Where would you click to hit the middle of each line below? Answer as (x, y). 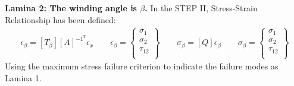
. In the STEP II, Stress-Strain (201, 8)
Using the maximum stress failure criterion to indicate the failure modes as (142, 66)
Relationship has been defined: (60, 19)
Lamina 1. (23, 77)
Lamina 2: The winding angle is (71, 8)
